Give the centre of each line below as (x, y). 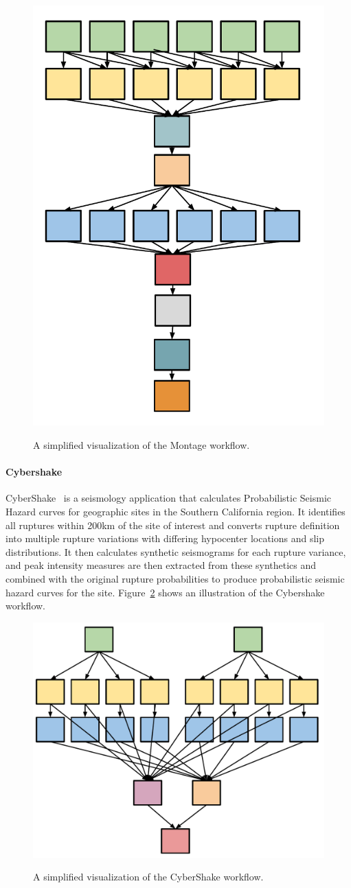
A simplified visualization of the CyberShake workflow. (148, 877)
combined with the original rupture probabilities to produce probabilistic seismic (175, 578)
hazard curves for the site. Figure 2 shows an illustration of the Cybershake (165, 592)
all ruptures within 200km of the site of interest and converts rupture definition (173, 525)
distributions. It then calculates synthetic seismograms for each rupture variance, (176, 551)
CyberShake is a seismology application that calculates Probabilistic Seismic (169, 498)
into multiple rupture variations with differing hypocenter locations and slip (165, 538)
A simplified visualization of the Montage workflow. (141, 444)
